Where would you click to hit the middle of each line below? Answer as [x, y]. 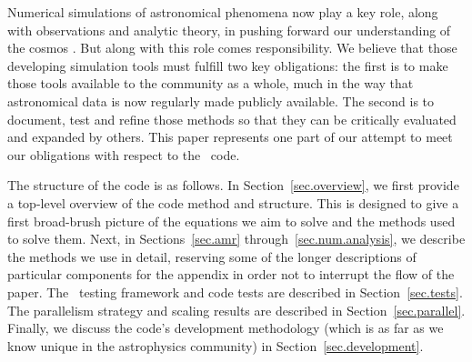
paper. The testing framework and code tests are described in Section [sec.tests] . [235, 292]
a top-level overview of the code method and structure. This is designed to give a [233, 202]
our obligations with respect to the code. [124, 154]
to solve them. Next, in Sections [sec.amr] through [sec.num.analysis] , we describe [236, 239]
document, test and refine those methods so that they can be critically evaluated [232, 119]
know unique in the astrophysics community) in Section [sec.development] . [216, 345]
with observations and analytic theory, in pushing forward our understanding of [229, 30]
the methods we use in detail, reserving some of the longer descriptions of [212, 256]
